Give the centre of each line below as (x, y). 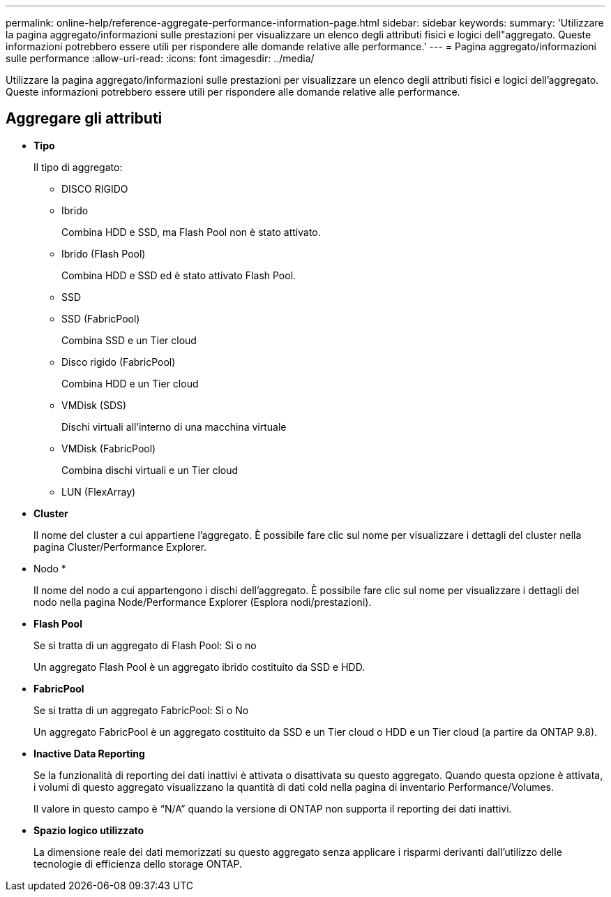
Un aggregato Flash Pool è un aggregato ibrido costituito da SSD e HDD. (199, 667)
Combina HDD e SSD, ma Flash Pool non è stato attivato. (191, 232)
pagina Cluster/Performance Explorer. (120, 547)
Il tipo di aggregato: (78, 167)
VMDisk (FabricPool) (109, 448)
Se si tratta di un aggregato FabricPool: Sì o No (141, 710)
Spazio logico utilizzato (89, 830)
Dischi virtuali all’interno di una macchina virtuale (174, 427)
